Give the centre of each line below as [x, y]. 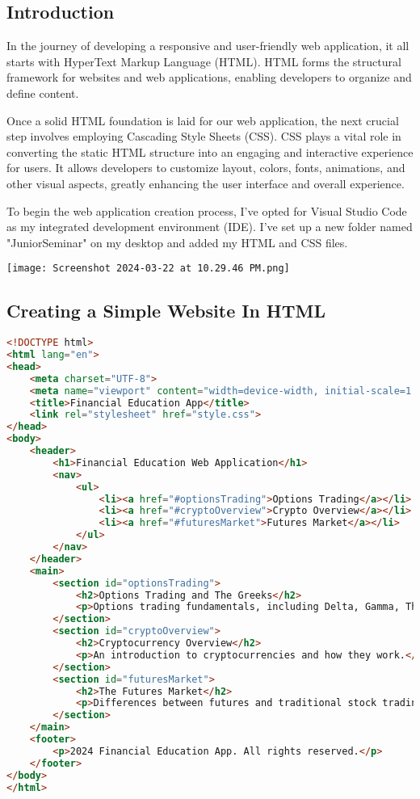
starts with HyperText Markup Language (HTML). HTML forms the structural [204, 61]
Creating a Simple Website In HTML [166, 311]
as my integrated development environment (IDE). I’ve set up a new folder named [210, 227]
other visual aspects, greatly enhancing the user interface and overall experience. [206, 183]
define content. [43, 93]
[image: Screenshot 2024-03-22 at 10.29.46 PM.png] [148, 269]
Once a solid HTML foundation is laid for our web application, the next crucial [203, 120]
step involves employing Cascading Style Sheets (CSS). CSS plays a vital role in [204, 136]
